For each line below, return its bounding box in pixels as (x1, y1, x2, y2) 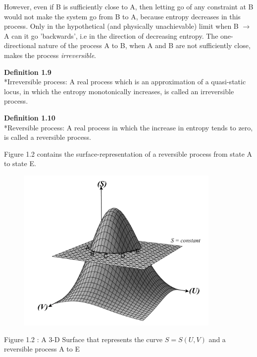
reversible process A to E (4, 344, 80, 354)
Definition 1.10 (4, 112, 55, 122)
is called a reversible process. (4, 132, 91, 142)
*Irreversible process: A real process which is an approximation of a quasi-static (4, 76, 246, 87)
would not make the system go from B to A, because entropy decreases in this (4, 11, 241, 21)
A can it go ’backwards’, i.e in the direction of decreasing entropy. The (4, 30, 218, 41)
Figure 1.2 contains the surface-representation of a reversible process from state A (4, 148, 253, 159)
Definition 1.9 (4, 66, 51, 77)
